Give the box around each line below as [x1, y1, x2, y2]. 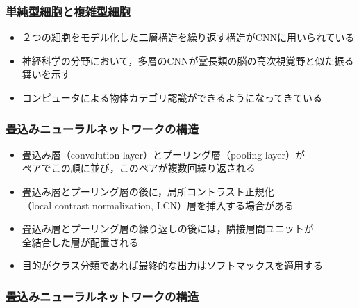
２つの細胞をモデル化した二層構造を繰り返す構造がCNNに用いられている [22, 30, 355, 44]
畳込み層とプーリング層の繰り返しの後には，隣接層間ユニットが [22, 221, 314, 236]
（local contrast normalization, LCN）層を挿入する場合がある [22, 197, 294, 212]
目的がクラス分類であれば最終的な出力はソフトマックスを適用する [22, 258, 323, 273]
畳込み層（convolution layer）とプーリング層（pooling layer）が [22, 147, 306, 161]
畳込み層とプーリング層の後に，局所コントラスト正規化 [22, 184, 274, 198]
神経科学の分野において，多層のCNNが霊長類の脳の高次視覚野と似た [22, 53, 335, 67]
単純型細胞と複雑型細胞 [6, 2, 131, 19]
